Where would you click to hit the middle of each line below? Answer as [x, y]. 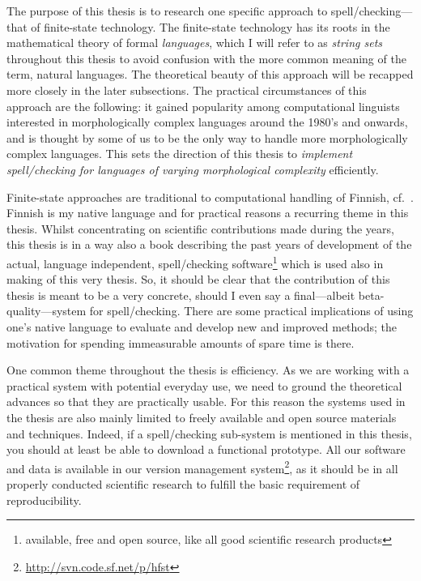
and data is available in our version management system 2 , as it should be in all [202, 467]
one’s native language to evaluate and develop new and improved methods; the [202, 326]
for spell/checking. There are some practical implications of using [251, 311]
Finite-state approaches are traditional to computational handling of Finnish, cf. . [210, 197]
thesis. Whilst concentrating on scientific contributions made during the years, [200, 228]
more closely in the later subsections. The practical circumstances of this [187, 90]
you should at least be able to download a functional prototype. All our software [206, 449]
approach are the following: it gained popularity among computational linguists [203, 106]
